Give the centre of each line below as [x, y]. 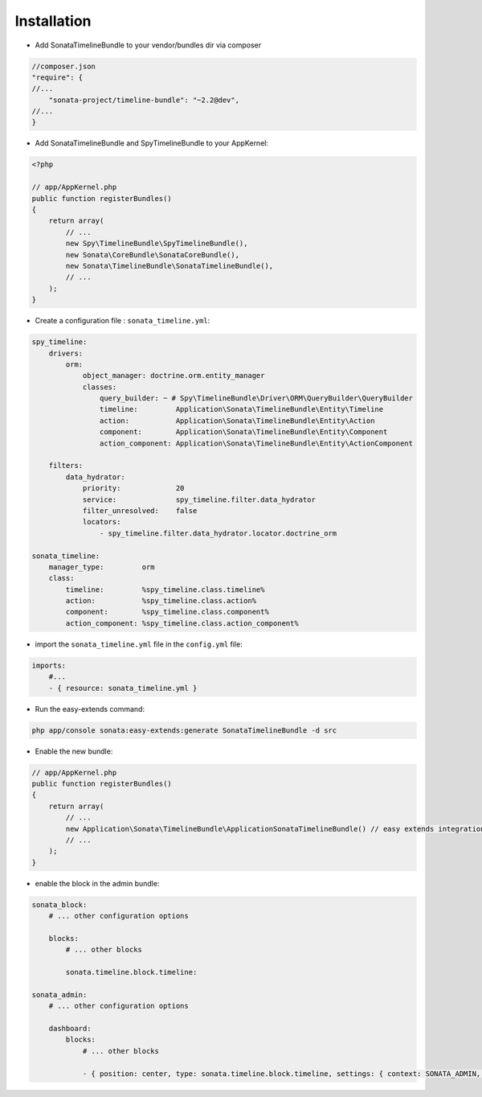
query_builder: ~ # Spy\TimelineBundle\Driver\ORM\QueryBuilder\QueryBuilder [256, 399]
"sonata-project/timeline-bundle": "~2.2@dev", [144, 100]
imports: [49, 665]
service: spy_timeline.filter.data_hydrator [199, 499]
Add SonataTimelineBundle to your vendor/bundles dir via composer [148, 45]
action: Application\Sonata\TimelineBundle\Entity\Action [237, 421]
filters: [66, 466]
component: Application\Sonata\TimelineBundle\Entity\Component [243, 432]
